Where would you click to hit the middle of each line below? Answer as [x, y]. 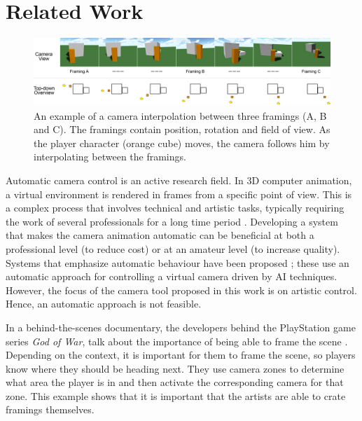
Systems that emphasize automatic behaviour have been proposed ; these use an [177, 262]
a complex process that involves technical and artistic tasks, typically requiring [175, 208]
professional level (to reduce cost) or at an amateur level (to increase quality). [173, 248]
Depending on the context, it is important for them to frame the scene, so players [181, 355]
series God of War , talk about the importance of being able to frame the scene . [177, 341]
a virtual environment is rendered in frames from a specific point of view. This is [179, 194]
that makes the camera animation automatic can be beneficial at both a [160, 235]
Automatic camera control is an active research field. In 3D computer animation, [179, 180]
